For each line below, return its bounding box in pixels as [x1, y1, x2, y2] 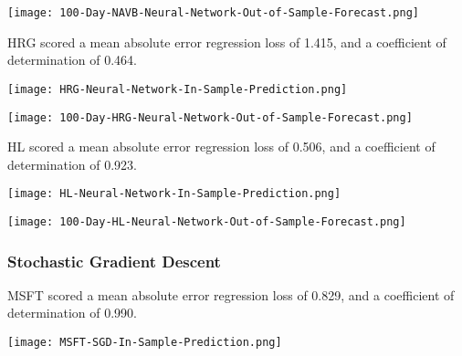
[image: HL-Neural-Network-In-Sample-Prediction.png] [7, 187, 341, 201]
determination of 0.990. [7, 303, 138, 322]
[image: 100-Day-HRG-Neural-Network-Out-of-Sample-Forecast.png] [7, 110, 413, 124]
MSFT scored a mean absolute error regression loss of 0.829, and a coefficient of [7, 285, 455, 304]
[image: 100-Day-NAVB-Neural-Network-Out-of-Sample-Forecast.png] [7, 6, 420, 19]
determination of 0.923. [7, 154, 138, 173]
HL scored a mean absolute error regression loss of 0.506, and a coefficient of [7, 137, 436, 156]
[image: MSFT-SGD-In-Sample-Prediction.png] [7, 336, 282, 350]
